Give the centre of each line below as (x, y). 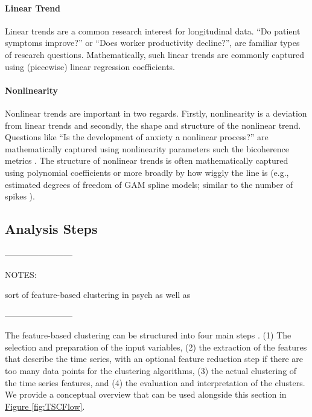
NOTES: (21, 274)
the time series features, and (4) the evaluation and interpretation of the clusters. (155, 382)
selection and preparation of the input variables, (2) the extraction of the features (156, 347)
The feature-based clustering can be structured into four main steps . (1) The (148, 335)
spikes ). (20, 196)
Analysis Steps (51, 229)
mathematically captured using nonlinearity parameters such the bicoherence (147, 148)
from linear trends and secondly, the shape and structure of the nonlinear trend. (153, 125)
